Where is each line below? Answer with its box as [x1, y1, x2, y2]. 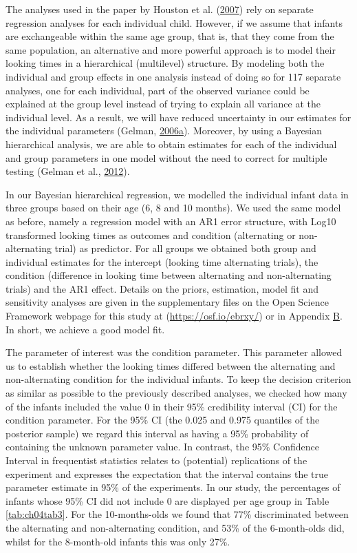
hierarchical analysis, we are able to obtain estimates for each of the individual [6, 136, 337, 151]
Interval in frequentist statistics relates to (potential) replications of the [6, 453, 307, 467]
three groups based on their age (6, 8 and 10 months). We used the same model [6, 200, 341, 215]
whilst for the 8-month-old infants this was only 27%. [6, 534, 230, 548]
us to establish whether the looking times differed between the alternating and [6, 358, 336, 373]
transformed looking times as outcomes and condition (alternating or [6, 227, 296, 242]
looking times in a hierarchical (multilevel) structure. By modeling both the [6, 56, 325, 70]
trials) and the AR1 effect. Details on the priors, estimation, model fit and [6, 281, 319, 295]
